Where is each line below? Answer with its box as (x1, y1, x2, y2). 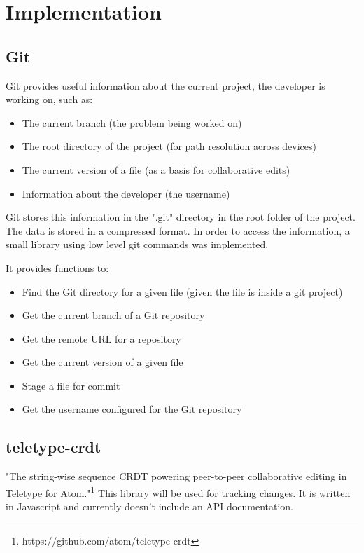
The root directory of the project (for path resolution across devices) (22, 139, 316, 153)
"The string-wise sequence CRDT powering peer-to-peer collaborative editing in (6, 469, 347, 484)
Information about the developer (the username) (22, 186, 230, 200)
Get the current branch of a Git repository (22, 308, 205, 322)
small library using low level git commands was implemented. (6, 237, 269, 252)
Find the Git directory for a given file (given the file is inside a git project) (22, 284, 343, 299)
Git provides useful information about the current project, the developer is (6, 78, 325, 93)
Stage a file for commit (22, 378, 120, 392)
